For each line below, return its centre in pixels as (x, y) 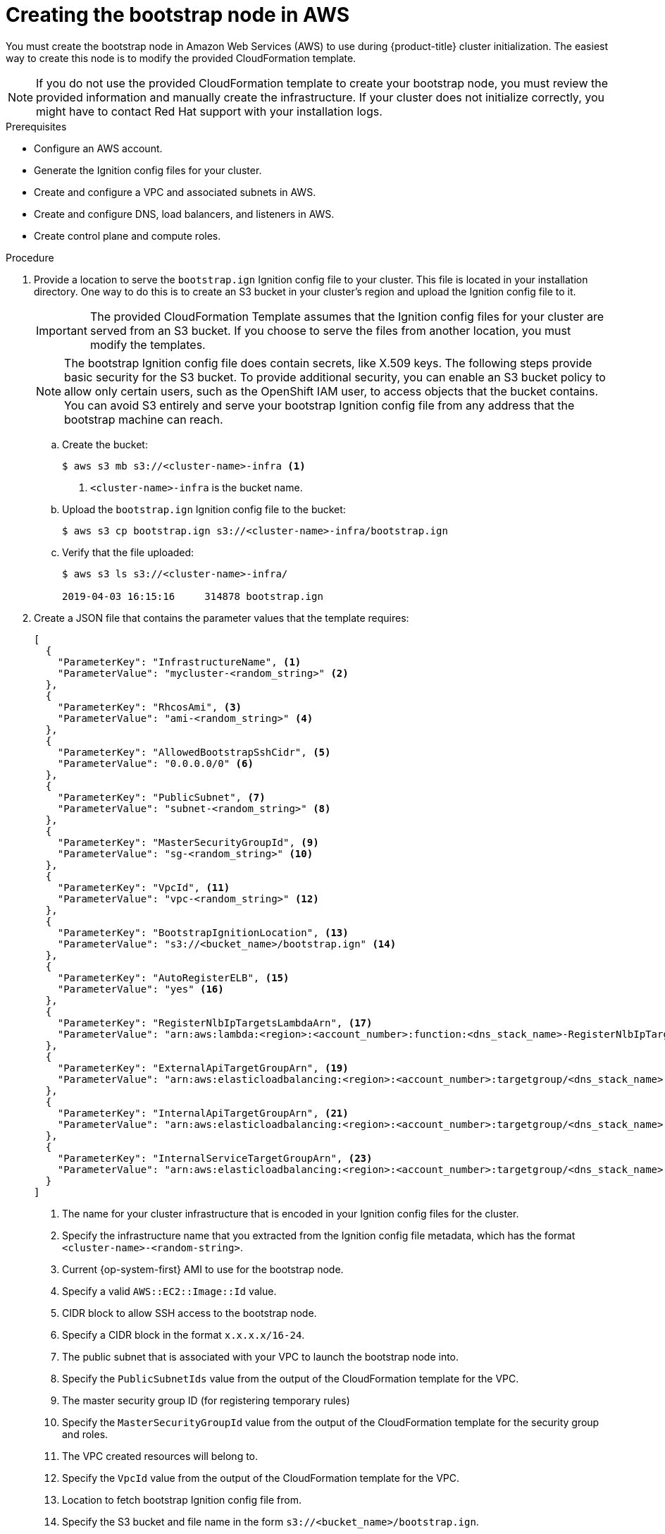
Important (62, 330)
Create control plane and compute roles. (128, 235)
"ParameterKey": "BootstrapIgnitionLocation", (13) (203, 932)
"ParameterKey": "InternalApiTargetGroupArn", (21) (203, 1113)
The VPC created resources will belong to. (160, 1456)
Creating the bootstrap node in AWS (178, 15)
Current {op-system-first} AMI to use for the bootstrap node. (203, 1269)
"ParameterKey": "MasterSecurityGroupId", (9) (188, 842)
